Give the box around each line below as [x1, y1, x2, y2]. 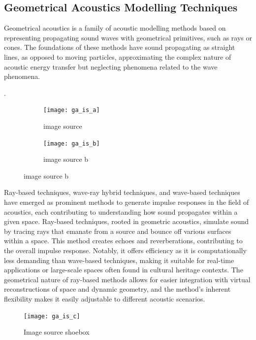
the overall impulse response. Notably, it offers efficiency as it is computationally [4, 245, 247, 256]
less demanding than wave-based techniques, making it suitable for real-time [4, 255, 234, 265]
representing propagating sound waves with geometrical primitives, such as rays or [4, 32, 253, 42]
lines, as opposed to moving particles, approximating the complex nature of [4, 51, 231, 62]
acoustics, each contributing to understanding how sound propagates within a [4, 206, 238, 217]
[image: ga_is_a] [43, 107, 100, 114]
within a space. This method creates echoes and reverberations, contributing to [4, 235, 243, 246]
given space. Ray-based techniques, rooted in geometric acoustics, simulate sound [4, 216, 249, 227]
